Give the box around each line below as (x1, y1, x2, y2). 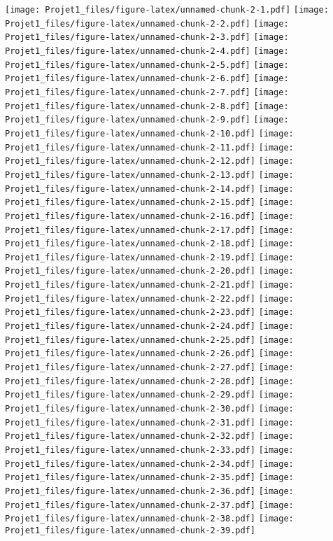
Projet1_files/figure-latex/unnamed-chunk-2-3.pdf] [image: (5, 32, 289, 43)
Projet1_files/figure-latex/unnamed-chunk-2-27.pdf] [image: (5, 363, 294, 373)
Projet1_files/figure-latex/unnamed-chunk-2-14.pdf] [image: (5, 183, 294, 194)
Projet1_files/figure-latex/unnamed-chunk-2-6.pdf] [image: (5, 73, 289, 84)
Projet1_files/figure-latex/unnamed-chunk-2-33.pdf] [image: (5, 445, 294, 455)
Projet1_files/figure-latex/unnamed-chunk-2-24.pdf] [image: (5, 321, 294, 332)
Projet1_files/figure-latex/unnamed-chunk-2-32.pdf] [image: (5, 431, 294, 442)
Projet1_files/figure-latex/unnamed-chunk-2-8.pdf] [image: (5, 101, 289, 111)
